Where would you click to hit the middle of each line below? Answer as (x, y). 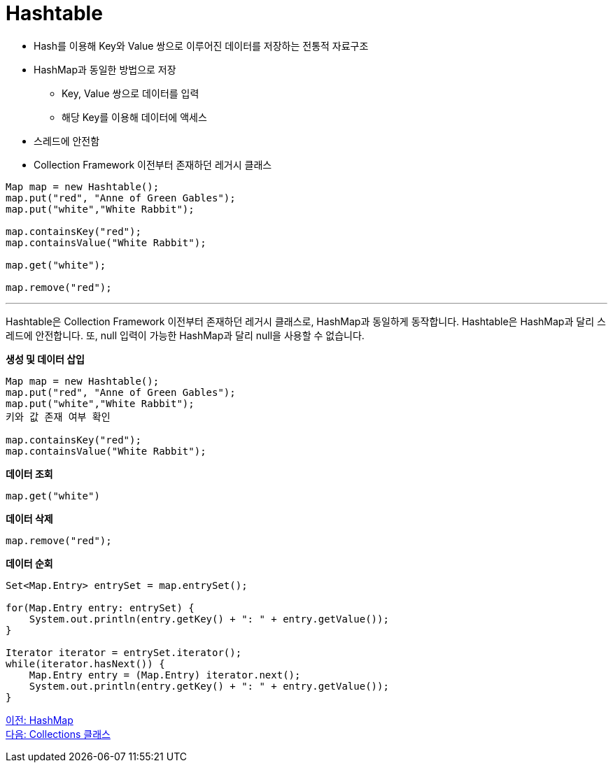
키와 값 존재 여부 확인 (58, 417)
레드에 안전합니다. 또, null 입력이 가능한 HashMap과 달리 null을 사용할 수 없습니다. (185, 335)
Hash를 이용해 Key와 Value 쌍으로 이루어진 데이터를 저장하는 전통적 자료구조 (201, 45)
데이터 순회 (29, 563)
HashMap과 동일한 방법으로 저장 (105, 69)
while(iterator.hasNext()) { (85, 663)
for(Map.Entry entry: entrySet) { (100, 607)
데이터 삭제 (29, 518)
